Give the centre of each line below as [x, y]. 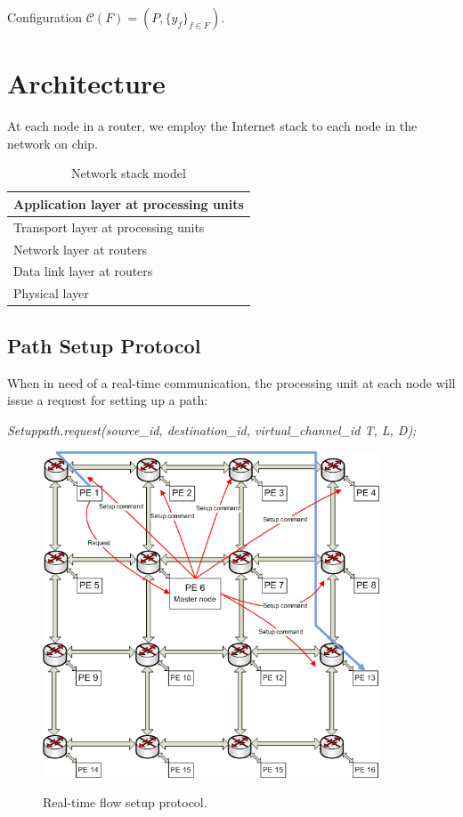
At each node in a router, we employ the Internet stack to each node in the [212, 126]
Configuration [45, 17]
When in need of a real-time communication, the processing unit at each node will [231, 382]
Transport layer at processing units [109, 226]
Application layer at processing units [129, 203]
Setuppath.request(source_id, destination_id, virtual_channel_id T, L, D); [212, 429]
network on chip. [53, 143]
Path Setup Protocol [104, 345]
